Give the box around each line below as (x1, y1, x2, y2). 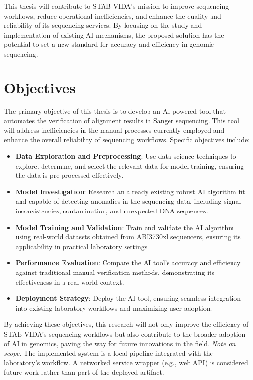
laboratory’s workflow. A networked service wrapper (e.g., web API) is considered (4, 357, 248, 367)
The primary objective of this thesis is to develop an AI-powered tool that (4, 106, 226, 116)
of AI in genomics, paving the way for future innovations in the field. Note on (4, 338, 236, 348)
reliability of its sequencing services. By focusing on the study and (4, 20, 202, 30)
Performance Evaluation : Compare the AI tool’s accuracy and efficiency (15, 257, 241, 268)
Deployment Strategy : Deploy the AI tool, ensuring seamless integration (15, 293, 241, 303)
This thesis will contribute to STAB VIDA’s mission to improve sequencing (4, 1, 229, 11)
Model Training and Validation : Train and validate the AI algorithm (15, 222, 234, 232)
